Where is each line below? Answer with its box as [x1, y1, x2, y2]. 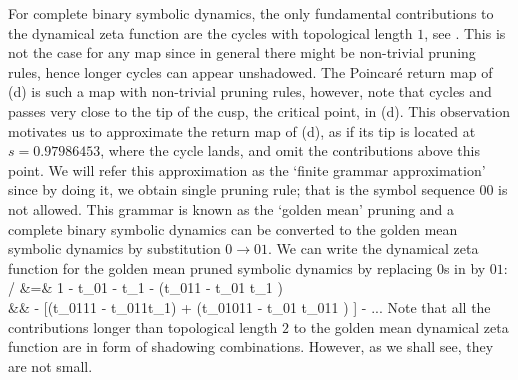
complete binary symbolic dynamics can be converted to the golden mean [8, 218, 458, 239]
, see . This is [424, 22, 506, 43]
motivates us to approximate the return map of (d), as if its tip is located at [8, 120, 476, 141]
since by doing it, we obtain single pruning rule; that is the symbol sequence [8, 179, 475, 200]
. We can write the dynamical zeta [268, 238, 479, 259]
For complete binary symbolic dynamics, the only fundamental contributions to [8, 3, 494, 23]
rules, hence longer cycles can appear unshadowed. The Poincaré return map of [8, 61, 493, 82]
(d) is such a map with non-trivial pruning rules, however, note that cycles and [8, 81, 492, 102]
